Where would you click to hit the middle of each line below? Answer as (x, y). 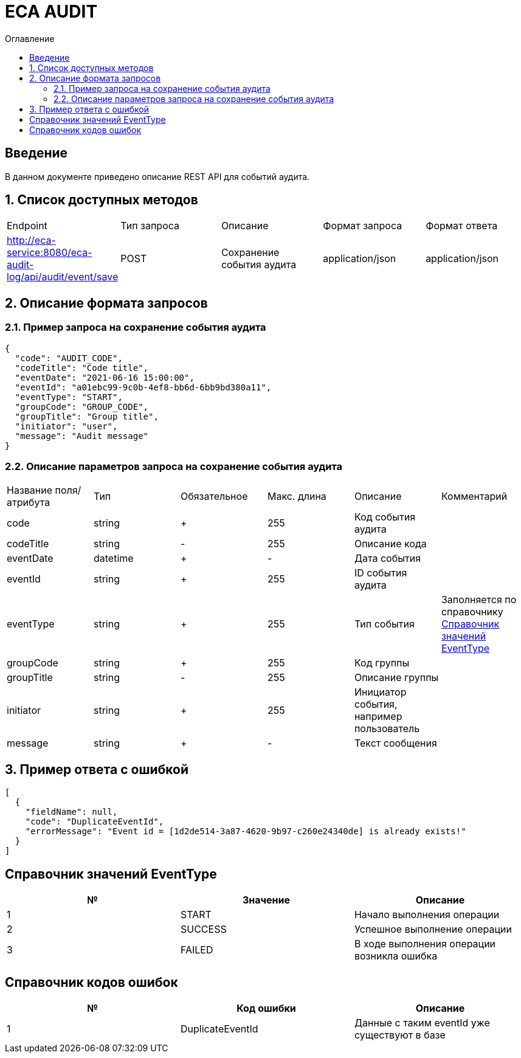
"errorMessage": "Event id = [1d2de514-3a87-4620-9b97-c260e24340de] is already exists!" (246, 832)
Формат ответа (462, 226)
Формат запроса (363, 226)
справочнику (472, 612)
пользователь (387, 729)
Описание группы (396, 678)
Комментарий (474, 496)
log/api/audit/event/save (63, 277)
